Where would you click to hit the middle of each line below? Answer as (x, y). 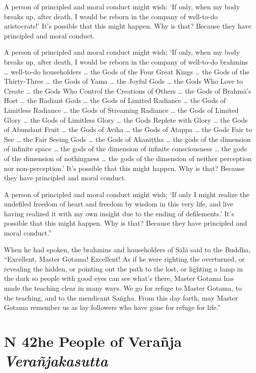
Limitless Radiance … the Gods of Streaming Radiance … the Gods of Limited (121, 110)
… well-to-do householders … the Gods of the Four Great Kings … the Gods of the (127, 71)
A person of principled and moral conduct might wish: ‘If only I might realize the (127, 194)
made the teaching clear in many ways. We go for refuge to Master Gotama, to (123, 288)
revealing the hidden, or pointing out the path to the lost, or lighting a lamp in (124, 268)
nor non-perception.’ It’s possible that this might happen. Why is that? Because (124, 168)
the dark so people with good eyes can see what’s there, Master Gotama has (119, 278)
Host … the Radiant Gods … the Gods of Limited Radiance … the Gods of (115, 100)
